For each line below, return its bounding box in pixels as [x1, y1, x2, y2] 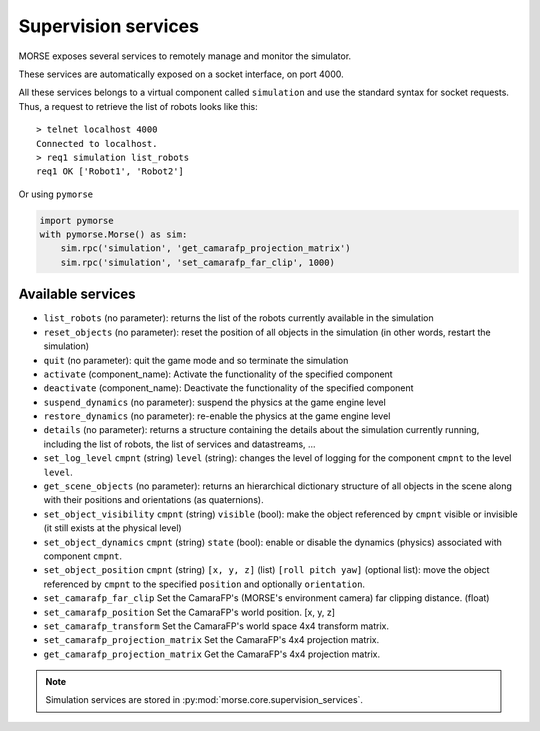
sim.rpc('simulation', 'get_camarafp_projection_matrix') [60, 243, 351, 254]
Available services [18, 286, 136, 303]
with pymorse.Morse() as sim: [39, 229, 188, 240]
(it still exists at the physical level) [43, 522, 182, 534]
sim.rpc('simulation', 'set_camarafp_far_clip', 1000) [60, 256, 335, 268]
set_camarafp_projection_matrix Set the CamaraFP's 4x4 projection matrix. [43, 634, 380, 646]
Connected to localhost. [36, 138, 158, 149]
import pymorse [39, 215, 114, 226]
